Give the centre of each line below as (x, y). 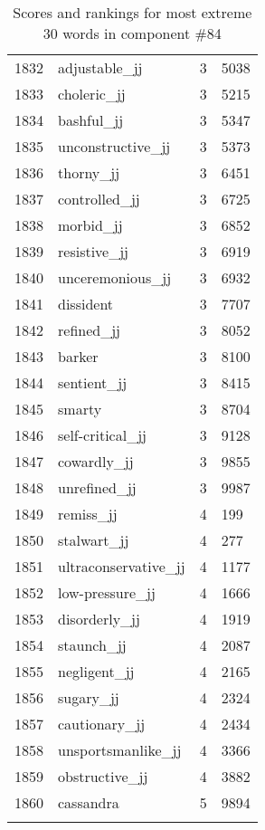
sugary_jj (89, 697)
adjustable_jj (100, 67)
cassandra (89, 802)
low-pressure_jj (107, 592)
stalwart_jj (94, 540)
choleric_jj (92, 94)
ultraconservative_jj (122, 566)
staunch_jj (92, 645)
